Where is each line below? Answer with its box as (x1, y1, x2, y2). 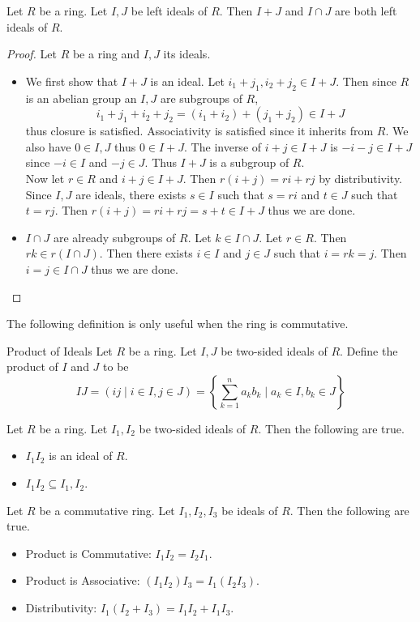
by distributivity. (319, 169, 403, 186)
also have (25, 138, 71, 155)
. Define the (340, 342, 398, 359)
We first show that (25, 72, 118, 89)
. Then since (336, 72, 396, 89)
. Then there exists (99, 245, 193, 262)
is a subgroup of (209, 154, 289, 171)
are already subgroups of (53, 228, 176, 245)
